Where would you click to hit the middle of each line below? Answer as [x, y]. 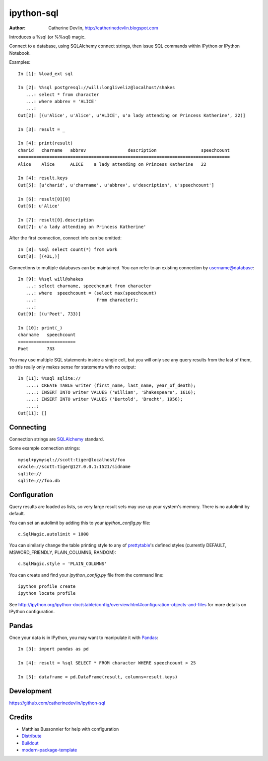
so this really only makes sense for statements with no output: [72, 367]
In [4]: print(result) [46, 143]
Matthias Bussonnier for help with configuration [70, 729]
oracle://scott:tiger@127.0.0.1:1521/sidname [74, 467]
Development [31, 691]
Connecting [28, 427]
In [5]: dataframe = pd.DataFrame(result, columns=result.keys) [98, 677]
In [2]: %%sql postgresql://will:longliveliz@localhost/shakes [97, 88]
